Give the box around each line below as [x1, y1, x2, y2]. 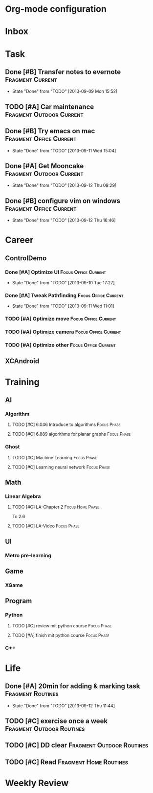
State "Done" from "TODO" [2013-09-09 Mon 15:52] [12, 88, 118, 94]
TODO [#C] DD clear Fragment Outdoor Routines [5, 741, 149, 749]
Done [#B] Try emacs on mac [5, 127, 95, 135]
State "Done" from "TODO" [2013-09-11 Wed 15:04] [12, 148, 116, 153]
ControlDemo [5, 254, 47, 262]
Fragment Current [5, 75, 58, 84]
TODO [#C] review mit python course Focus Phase [12, 622, 112, 628]
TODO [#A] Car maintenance [5, 102, 94, 111]
